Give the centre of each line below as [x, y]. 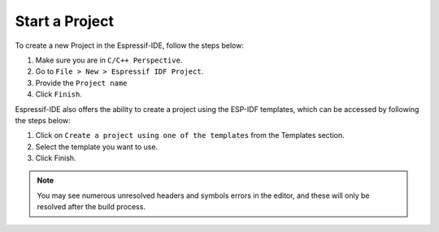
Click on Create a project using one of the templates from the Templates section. [190, 135]
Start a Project [64, 21]
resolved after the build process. [91, 207]
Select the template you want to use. [97, 147]
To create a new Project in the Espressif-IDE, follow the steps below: [129, 45]
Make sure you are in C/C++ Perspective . [109, 60]
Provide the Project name [81, 83]
